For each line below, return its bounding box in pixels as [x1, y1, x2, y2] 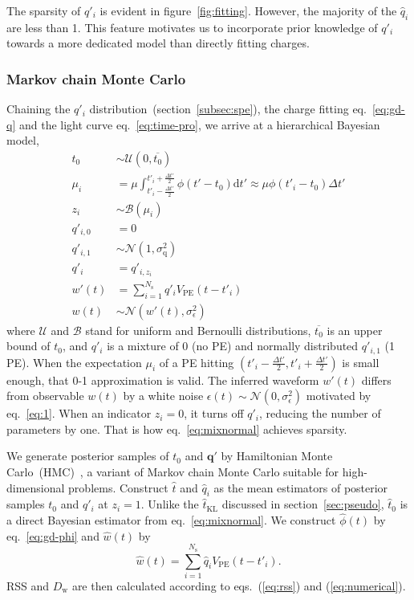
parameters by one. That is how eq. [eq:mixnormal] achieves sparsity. [6, 420, 347, 437]
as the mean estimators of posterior [213, 479, 388, 496]
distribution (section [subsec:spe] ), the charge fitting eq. [89, 100, 367, 117]
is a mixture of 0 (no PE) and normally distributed [107, 337, 359, 354]
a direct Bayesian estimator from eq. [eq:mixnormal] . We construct [6, 512, 336, 529]
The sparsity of [6, 2, 81, 18]
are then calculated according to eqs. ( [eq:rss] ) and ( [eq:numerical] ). [71, 577, 406, 594]
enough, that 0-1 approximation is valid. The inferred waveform [6, 371, 319, 388]
